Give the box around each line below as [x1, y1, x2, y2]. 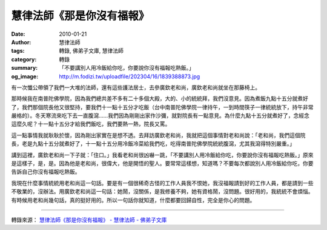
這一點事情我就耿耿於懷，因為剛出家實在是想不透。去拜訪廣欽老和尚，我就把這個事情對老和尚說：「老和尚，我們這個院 [11, 131, 306, 139]
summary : [11, 64, 38, 72]
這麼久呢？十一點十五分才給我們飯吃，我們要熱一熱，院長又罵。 [11, 120, 171, 127]
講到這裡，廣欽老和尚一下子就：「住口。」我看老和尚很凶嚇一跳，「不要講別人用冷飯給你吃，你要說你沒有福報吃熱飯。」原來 [11, 151, 314, 158]
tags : [11, 47, 25, 55]
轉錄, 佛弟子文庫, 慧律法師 [59, 47, 124, 55]
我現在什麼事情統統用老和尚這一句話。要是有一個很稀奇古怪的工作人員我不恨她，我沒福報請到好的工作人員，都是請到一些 [11, 179, 314, 186]
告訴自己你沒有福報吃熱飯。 [11, 168, 81, 175]
